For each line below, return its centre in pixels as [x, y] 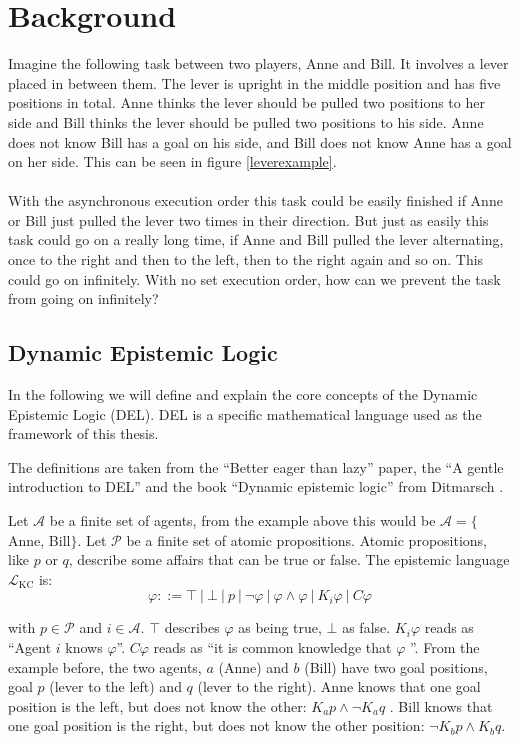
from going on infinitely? [83, 298]
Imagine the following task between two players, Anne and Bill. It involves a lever [258, 63]
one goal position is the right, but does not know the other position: [216, 725]
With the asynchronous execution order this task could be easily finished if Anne [255, 200]
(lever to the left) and [115, 686]
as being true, [280, 627]
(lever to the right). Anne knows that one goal [339, 686]
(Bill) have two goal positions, [396, 666]
